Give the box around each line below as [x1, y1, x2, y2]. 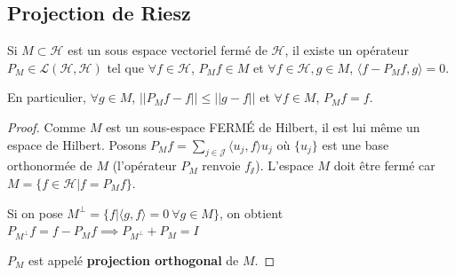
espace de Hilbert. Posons [7, 135, 147, 153]
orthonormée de [7, 156, 92, 175]
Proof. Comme [7, 117, 86, 136]
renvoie [202, 156, 241, 175]
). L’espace [255, 156, 314, 175]
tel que [107, 58, 144, 76]
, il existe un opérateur [284, 41, 409, 59]
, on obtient [219, 203, 283, 222]
